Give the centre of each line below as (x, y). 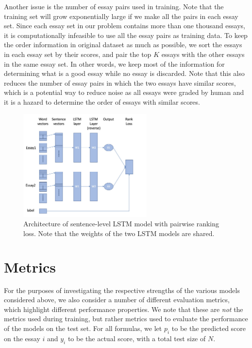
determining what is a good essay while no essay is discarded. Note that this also (124, 73)
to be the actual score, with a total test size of (137, 338)
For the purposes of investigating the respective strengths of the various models (122, 290)
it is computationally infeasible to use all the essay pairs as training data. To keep (126, 35)
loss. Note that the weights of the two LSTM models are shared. (119, 233)
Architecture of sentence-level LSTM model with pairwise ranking (121, 224)
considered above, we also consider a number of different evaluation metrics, (117, 300)
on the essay (22, 338)
